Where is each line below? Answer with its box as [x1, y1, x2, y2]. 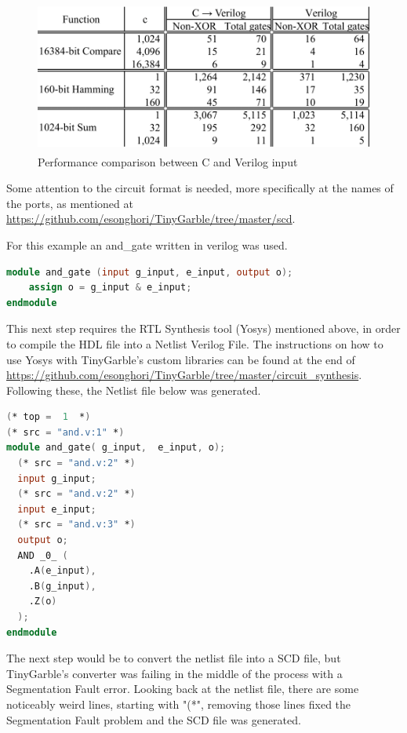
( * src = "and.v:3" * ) [17, 519, 136, 531]
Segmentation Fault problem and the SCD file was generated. [6, 711, 301, 728]
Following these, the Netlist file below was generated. [6, 381, 261, 398]
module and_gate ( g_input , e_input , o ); [6, 442, 226, 454]
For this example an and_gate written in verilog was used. [6, 236, 288, 253]
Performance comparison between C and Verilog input [38, 153, 298, 170]
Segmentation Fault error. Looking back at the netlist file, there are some [6, 680, 359, 697]
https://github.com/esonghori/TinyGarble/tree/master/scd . [6, 210, 296, 227]
